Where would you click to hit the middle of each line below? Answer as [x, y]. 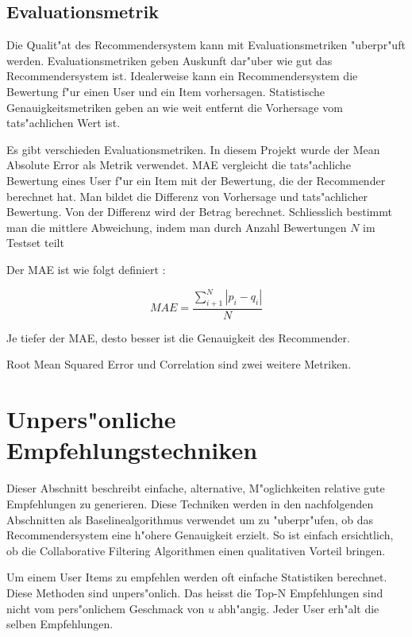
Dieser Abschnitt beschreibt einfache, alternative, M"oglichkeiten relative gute [196, 488]
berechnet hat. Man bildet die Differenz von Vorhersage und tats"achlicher [187, 196]
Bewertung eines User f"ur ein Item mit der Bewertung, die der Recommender [196, 180]
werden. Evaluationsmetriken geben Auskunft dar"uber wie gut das [169, 60]
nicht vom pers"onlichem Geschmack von [106, 608]
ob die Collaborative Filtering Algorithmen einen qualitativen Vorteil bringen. [196, 550]
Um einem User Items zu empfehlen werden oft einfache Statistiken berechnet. [197, 577]
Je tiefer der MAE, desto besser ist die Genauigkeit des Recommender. [178, 337]
